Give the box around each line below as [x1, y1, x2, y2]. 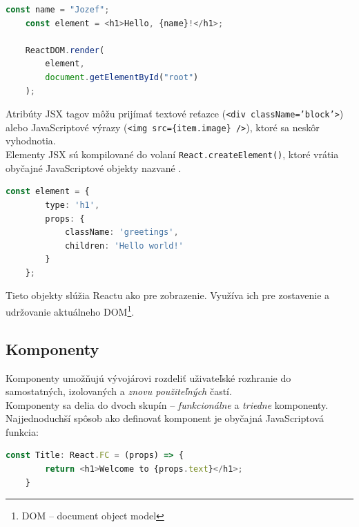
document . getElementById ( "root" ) [45, 72, 199, 82]
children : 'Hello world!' [64, 240, 184, 251]
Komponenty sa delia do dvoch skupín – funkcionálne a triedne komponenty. [6, 397, 329, 412]
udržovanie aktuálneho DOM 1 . [6, 303, 135, 318]
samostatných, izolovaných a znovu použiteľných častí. [6, 384, 232, 399]
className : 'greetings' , [64, 227, 179, 238]
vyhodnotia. [6, 133, 56, 148]
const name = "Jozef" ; [6, 5, 110, 15]
